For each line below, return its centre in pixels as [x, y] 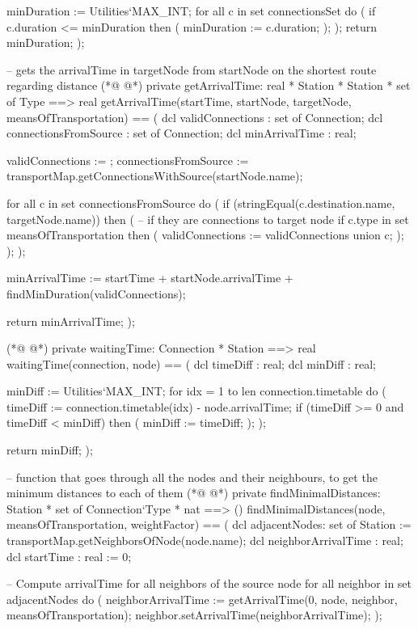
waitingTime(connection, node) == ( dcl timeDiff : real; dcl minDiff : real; [192, 363]
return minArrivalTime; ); [71, 321]
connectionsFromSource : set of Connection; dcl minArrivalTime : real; [182, 133]
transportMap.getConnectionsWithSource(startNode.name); [155, 176]
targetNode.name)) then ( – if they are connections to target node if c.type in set [208, 219]
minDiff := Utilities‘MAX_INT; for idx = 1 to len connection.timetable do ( [196, 391]
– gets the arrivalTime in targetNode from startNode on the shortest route [192, 69]
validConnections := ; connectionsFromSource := [128, 160]
